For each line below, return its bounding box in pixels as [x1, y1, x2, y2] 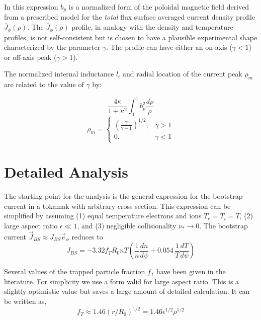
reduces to [71, 231, 103, 242]
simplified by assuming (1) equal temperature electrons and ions [4, 210, 202, 221]
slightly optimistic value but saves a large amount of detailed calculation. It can [4, 286, 250, 296]
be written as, [4, 295, 47, 306]
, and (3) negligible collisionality [77, 220, 177, 230]
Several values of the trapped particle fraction [4, 266, 145, 277]
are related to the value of [4, 79, 84, 90]
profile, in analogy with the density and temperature [71, 22, 233, 32]
